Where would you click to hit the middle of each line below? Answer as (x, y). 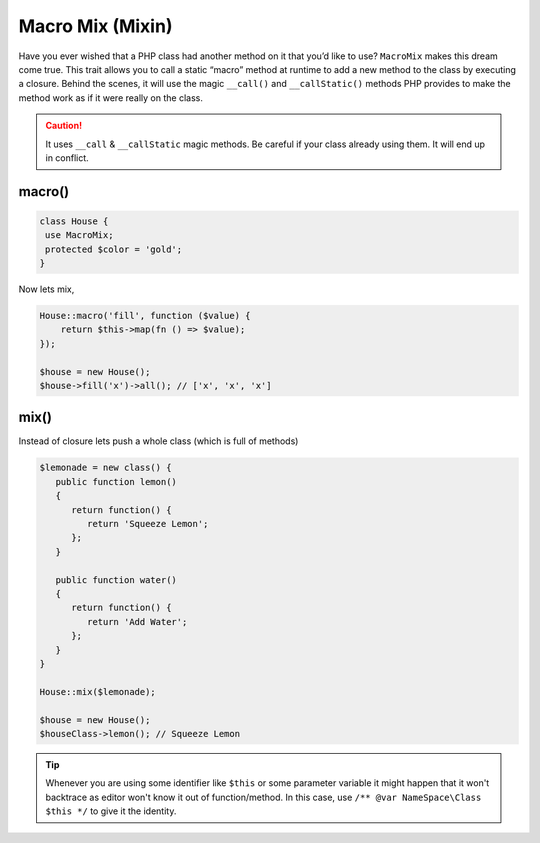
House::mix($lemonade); (98, 691)
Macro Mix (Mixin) (95, 26)
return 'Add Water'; (137, 621)
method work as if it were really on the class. (111, 97)
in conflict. (67, 157)
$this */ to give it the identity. (111, 811)
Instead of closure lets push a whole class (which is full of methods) (158, 441)
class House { (74, 221)
